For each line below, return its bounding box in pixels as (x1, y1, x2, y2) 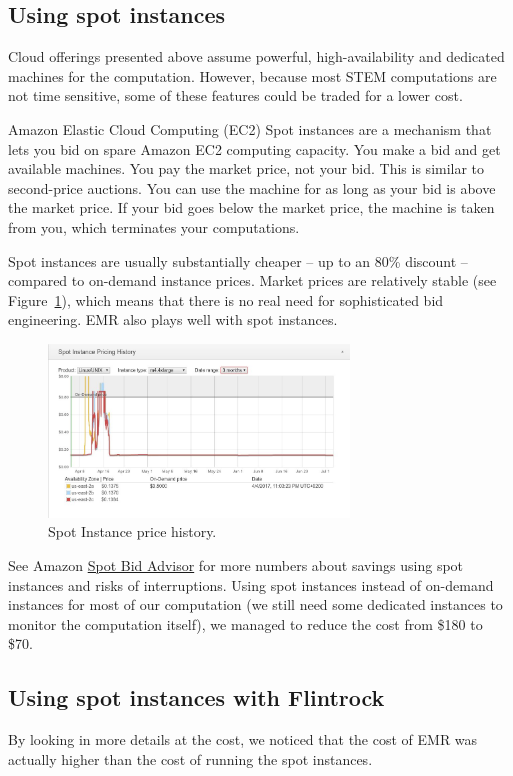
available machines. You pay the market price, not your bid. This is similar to (8, 158, 485, 179)
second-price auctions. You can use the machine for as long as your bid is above (8, 177, 496, 198)
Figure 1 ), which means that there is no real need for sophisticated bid (8, 289, 444, 310)
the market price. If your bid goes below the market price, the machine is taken (8, 197, 495, 218)
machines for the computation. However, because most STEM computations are (8, 65, 497, 86)
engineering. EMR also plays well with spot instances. (8, 309, 338, 330)
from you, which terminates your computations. (8, 216, 300, 237)
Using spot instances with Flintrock (8, 682, 385, 713)
